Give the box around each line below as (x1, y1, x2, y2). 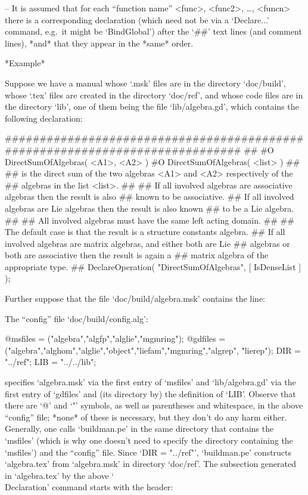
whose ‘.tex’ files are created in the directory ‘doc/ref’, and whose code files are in (5, 88, 303, 101)
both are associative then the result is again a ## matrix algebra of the (5, 249, 269, 261)
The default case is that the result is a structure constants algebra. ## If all (5, 225, 285, 238)
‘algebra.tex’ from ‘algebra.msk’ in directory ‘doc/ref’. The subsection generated (5, 457, 296, 470)
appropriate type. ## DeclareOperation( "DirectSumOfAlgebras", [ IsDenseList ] (5, 260, 301, 273)
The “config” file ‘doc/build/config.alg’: (5, 312, 148, 324)
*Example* (5, 57, 45, 69)
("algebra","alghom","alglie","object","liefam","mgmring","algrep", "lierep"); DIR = (5, 344, 301, 356)
